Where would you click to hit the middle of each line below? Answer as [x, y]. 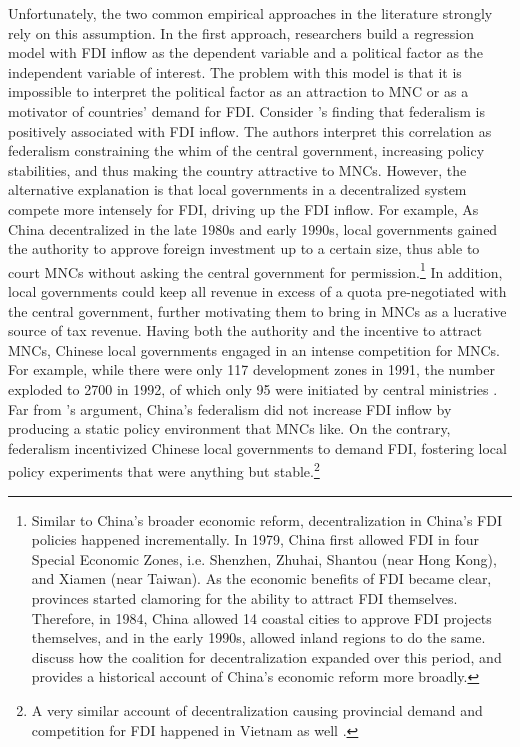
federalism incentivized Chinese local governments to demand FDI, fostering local [257, 447]
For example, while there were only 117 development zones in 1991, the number [251, 369]
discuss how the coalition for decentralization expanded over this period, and [266, 656]
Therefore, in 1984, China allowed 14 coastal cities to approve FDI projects [261, 617]
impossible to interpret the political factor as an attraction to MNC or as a [238, 91]
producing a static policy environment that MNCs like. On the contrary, [229, 428]
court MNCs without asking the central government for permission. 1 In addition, [255, 270]
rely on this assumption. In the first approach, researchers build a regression [241, 32]
